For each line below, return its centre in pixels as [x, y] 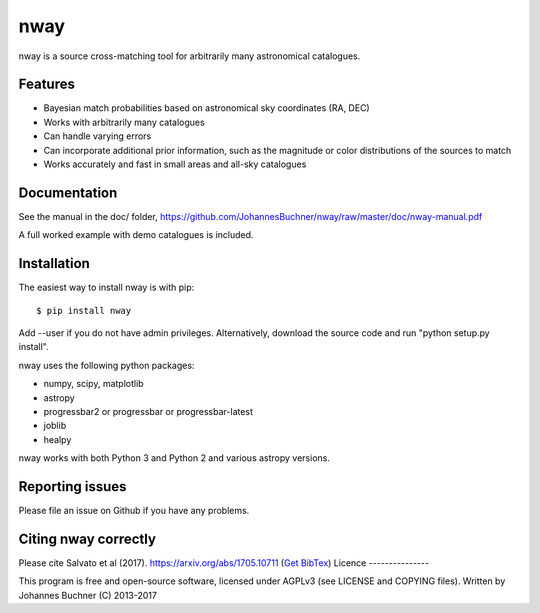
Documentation [68, 192]
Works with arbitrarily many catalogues [124, 122]
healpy [57, 439]
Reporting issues [72, 486]
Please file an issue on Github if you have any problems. [134, 511]
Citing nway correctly [87, 538]
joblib [55, 426]
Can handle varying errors [97, 136]
